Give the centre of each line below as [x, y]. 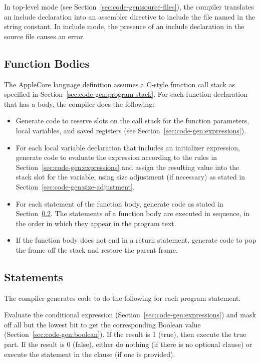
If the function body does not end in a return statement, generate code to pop [136, 240]
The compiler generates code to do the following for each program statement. [122, 298]
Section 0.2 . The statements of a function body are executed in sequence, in [133, 213]
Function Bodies [47, 63]
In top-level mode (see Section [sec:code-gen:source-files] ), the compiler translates [129, 7]
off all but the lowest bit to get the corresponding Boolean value [102, 324]
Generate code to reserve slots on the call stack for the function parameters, [133, 121]
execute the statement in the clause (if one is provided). [90, 354]
